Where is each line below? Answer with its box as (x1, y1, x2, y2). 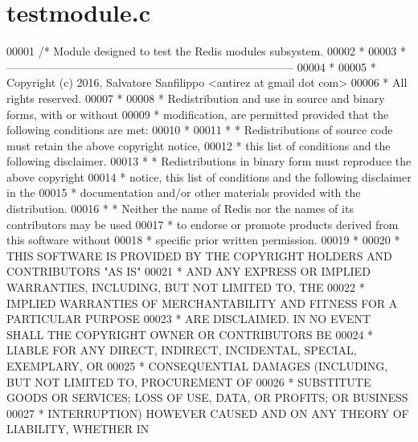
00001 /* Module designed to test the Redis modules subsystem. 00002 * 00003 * (6, 43, 406, 59)
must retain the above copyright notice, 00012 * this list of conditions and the (6, 137, 391, 153)
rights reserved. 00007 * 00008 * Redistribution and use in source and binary (6, 89, 385, 106)
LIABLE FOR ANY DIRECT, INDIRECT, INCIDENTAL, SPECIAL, (6, 342, 357, 358)
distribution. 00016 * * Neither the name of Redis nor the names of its (6, 200, 354, 217)
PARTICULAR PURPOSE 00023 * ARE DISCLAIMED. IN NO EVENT (6, 310, 371, 327)
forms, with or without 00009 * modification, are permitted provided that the (6, 105, 389, 122)
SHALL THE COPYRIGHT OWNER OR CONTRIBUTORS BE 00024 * (6, 325, 374, 342)
